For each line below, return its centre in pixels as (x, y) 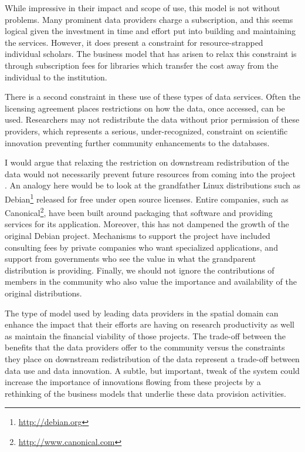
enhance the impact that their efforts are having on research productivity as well (150, 324)
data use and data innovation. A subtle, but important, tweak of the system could (152, 370)
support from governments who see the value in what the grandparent (131, 259)
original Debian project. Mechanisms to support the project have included (138, 235)
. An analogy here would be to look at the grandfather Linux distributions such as (152, 185)
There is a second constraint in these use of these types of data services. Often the (152, 97)
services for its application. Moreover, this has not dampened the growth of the (147, 224)
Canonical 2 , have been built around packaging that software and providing (139, 212)
